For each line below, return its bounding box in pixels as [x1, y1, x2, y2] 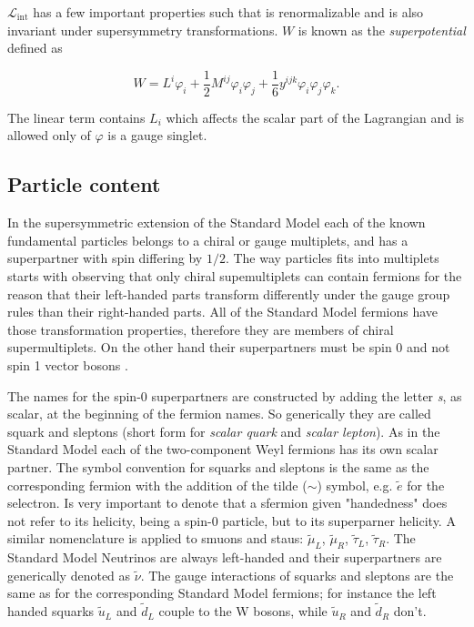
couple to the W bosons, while [158, 602, 328, 621]
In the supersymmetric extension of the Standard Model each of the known [7, 213, 426, 232]
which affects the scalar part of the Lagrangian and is [166, 107, 465, 126]
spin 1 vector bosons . [7, 355, 128, 374]
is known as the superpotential [298, 20, 466, 39]
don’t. [393, 602, 427, 621]
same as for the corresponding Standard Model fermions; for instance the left [7, 583, 437, 602]
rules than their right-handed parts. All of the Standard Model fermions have [7, 302, 439, 321]
